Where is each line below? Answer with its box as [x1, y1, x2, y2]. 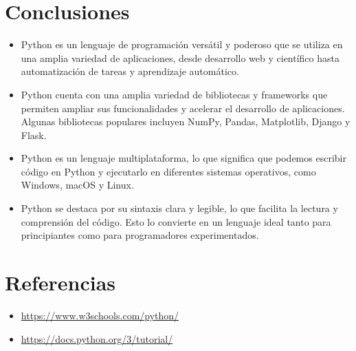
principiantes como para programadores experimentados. [21, 228, 259, 242]
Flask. [21, 127, 47, 142]
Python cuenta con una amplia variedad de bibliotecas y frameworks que [21, 87, 328, 101]
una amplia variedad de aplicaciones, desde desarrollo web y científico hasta [21, 50, 340, 65]
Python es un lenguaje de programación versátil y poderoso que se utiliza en [21, 37, 343, 52]
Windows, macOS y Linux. [21, 178, 134, 192]
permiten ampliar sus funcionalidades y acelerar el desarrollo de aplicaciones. [21, 100, 345, 115]
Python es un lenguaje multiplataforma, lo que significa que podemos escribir [21, 151, 346, 165]
